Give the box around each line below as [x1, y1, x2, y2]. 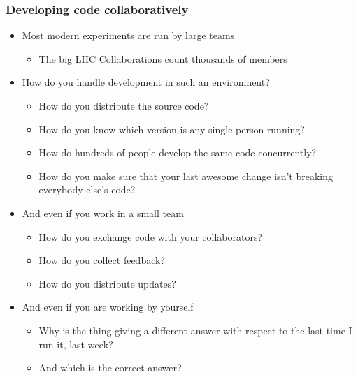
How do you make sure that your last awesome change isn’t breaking [38, 168, 333, 183]
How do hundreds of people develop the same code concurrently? [38, 145, 317, 160]
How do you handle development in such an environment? [22, 75, 270, 89]
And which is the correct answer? [38, 360, 182, 375]
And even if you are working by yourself [22, 300, 194, 314]
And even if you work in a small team [22, 205, 184, 220]
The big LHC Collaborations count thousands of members [38, 51, 287, 66]
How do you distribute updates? [38, 276, 176, 290]
